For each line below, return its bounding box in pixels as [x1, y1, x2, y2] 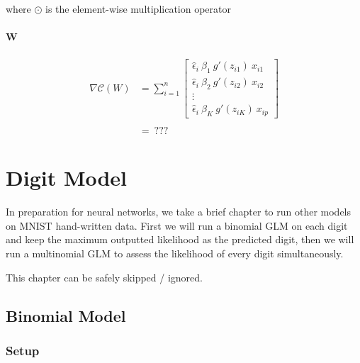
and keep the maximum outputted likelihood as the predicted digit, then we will [6, 232, 354, 247]
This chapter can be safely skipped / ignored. [6, 269, 203, 284]
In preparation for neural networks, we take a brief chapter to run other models [6, 204, 351, 219]
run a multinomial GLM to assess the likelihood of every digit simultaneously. [6, 245, 344, 260]
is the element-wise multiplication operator [45, 1, 231, 16]
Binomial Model [6, 304, 126, 326]
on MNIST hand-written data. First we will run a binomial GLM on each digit [6, 218, 348, 233]
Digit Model [6, 163, 128, 192]
